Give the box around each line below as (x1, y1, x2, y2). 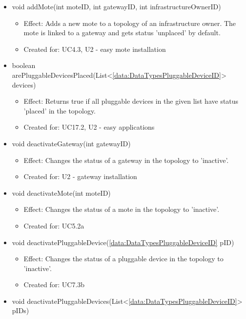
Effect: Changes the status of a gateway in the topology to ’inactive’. (23, 155, 229, 165)
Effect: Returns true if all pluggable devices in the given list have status (23, 96, 239, 106)
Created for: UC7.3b (23, 279, 85, 290)
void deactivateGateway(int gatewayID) (12, 138, 131, 148)
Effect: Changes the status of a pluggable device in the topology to (23, 253, 224, 264)
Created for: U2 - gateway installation (23, 171, 137, 182)
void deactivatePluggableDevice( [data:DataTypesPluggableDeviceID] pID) (12, 237, 234, 247)
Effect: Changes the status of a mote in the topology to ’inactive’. (23, 204, 220, 214)
